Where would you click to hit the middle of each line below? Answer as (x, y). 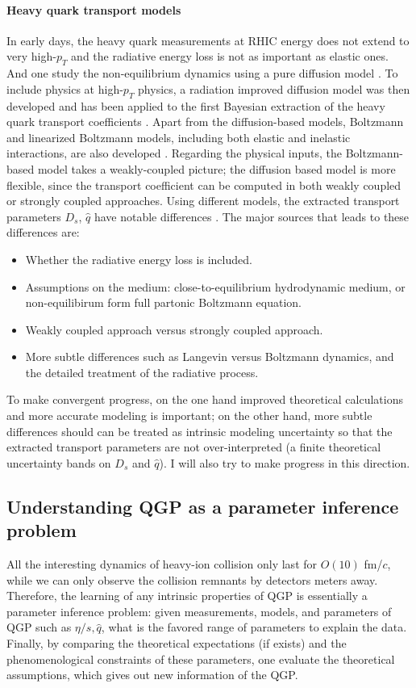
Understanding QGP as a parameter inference (203, 506)
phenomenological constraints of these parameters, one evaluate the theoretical (201, 659)
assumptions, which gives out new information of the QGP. (152, 675)
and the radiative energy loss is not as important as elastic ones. (230, 56)
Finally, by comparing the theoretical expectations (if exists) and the (177, 643)
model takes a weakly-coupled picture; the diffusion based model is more (216, 168)
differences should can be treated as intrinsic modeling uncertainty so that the (200, 431)
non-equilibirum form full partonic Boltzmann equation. (164, 302)
